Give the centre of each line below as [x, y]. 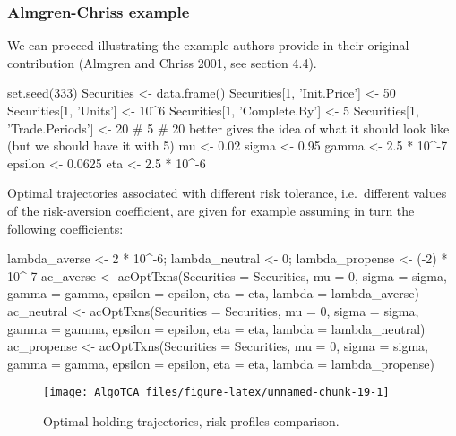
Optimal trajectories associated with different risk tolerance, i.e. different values [227, 193]
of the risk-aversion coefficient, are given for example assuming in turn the [211, 210]
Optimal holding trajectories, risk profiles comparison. [191, 420]
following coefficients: [65, 228]
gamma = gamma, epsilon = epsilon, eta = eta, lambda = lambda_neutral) [216, 328]
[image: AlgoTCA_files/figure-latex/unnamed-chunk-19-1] [216, 393]
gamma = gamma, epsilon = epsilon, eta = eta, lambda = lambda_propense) [221, 363]
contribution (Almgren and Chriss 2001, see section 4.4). [162, 62]
